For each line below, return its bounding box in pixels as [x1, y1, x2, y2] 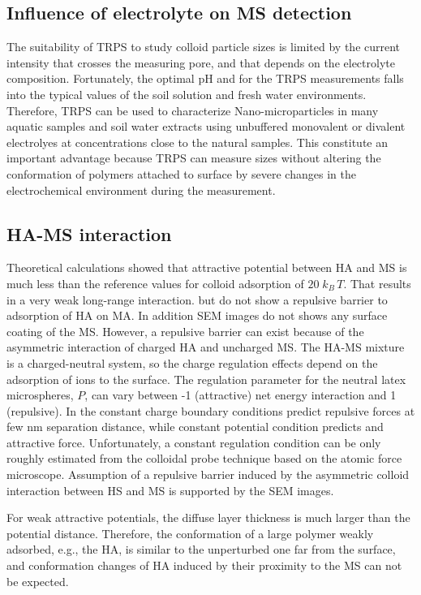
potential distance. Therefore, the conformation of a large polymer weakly [6, 524, 374, 541]
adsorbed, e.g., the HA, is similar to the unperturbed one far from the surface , [6, 541, 396, 558]
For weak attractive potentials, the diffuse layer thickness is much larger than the [6, 509, 410, 526]
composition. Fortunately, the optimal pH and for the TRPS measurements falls [6, 70, 404, 87]
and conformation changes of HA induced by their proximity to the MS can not [6, 557, 402, 574]
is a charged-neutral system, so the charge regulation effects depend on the [6, 354, 378, 371]
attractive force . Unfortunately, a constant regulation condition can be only [6, 433, 381, 451]
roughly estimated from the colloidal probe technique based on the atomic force [6, 450, 402, 467]
